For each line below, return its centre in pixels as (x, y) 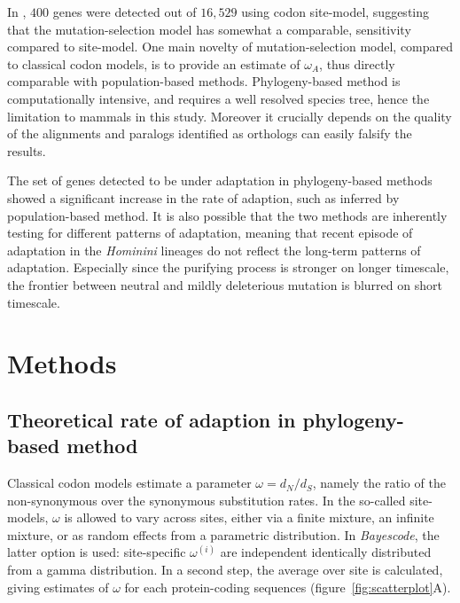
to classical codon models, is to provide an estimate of (154, 63)
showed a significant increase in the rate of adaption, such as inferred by (203, 197)
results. (27, 150)
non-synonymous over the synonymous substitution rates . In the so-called (207, 500)
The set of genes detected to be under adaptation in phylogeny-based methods (220, 180)
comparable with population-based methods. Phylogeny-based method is (204, 81)
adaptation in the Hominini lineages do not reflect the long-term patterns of (214, 250)
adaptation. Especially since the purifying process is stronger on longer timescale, (228, 267)
